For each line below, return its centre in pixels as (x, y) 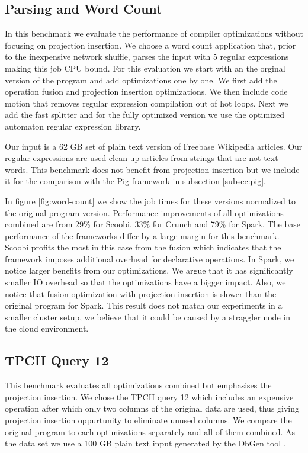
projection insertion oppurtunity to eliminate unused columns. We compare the (148, 420)
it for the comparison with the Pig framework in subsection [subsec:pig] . (135, 181)
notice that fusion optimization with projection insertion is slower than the (141, 293)
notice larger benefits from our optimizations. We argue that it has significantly (149, 270)
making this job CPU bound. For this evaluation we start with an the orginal (145, 68)
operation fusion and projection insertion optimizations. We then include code (146, 91)
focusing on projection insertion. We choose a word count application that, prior (150, 45)
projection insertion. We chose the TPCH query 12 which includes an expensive (149, 396)
